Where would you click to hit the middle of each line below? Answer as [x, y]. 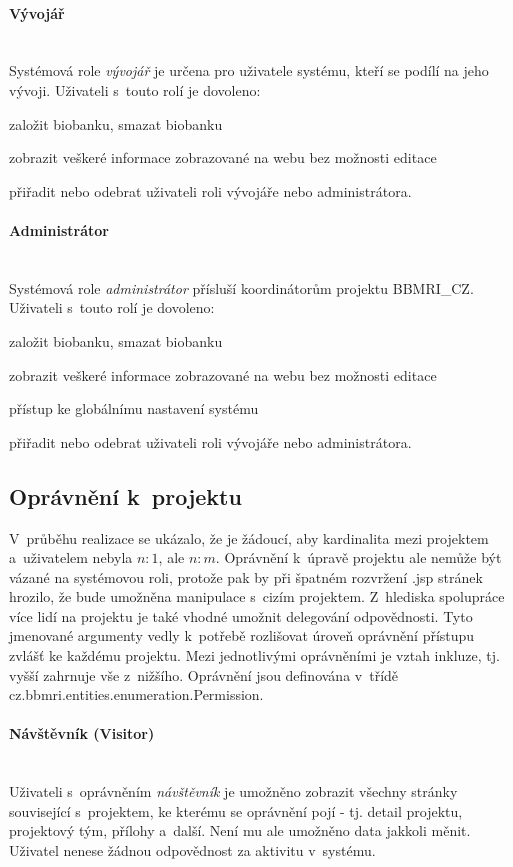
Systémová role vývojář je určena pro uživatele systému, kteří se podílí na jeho [249, 70]
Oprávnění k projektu [125, 495]
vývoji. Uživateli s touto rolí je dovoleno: [135, 89]
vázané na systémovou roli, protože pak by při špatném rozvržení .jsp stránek [246, 576]
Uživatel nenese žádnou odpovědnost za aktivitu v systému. [192, 850]
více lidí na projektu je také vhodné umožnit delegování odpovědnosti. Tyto [241, 615]
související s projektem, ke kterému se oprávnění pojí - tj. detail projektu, [236, 810]
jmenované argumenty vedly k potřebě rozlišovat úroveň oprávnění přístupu [242, 635]
